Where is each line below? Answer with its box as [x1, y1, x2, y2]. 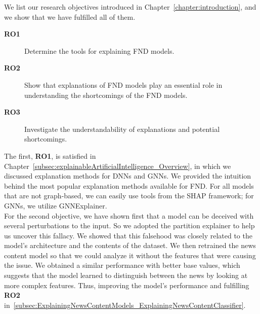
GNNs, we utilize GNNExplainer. [4, 200, 107, 211]
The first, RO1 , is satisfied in [4, 150, 96, 161]
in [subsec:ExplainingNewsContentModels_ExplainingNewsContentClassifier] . [4, 299, 246, 310]
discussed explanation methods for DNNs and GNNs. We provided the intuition [4, 170, 251, 181]
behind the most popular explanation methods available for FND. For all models [4, 180, 254, 191]
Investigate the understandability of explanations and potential [24, 123, 220, 134]
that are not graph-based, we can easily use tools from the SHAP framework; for [4, 190, 254, 201]
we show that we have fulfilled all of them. [4, 11, 136, 22]
